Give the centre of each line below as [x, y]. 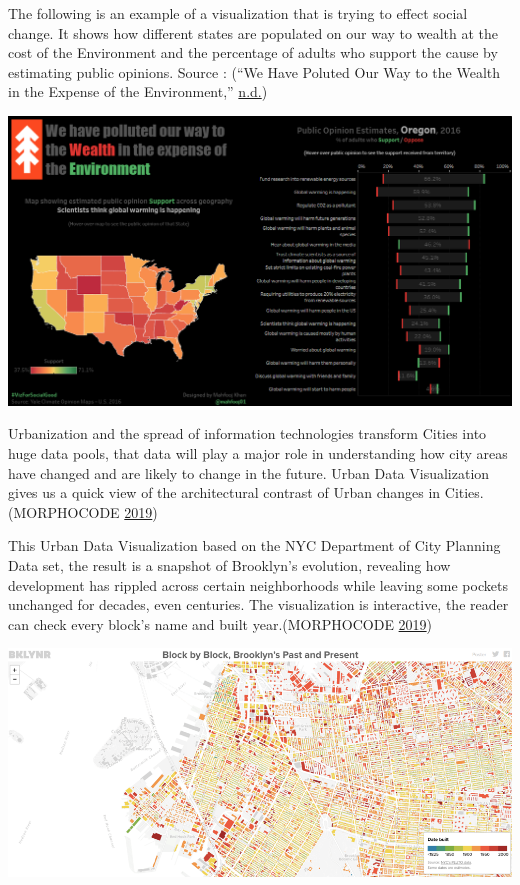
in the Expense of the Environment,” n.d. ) [138, 91]
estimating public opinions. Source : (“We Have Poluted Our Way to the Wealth [254, 71]
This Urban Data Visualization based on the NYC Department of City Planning [254, 545]
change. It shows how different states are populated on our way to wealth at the [253, 32]
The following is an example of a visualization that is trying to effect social [238, 13]
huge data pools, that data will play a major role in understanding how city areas [258, 453]
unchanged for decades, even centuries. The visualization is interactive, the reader [258, 604]
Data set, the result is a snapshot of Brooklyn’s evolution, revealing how [229, 565]
